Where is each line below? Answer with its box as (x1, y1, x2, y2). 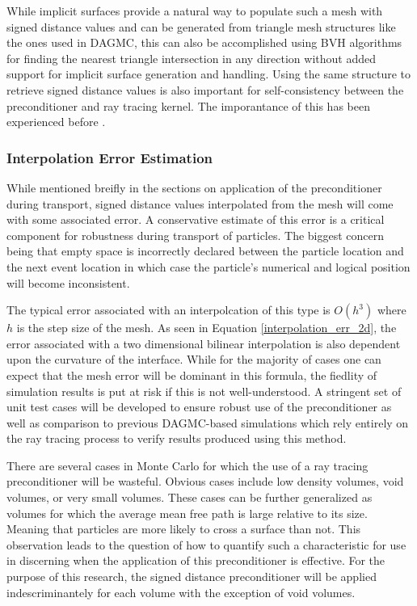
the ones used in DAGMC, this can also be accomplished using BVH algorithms (6, 34, 402, 51)
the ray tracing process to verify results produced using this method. (6, 430, 347, 447)
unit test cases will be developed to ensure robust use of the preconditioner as (6, 398, 392, 415)
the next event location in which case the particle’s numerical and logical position (6, 258, 411, 275)
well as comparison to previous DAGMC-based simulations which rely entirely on (6, 414, 409, 431)
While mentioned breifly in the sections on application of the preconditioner (6, 179, 382, 196)
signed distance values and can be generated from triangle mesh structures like (6, 18, 396, 35)
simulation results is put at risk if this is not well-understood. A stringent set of (6, 382, 402, 399)
